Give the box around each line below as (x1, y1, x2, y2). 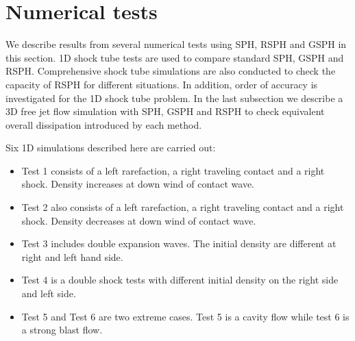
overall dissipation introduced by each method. (5, 117, 202, 131)
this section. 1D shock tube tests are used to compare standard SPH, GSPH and (5, 50, 344, 64)
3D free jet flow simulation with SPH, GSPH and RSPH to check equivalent (5, 104, 325, 118)
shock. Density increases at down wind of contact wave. (21, 177, 255, 191)
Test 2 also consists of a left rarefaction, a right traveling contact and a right (21, 200, 344, 214)
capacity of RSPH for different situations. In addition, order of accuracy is (5, 77, 318, 91)
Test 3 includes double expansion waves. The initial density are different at (21, 236, 336, 251)
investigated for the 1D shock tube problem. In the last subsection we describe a (5, 90, 343, 105)
